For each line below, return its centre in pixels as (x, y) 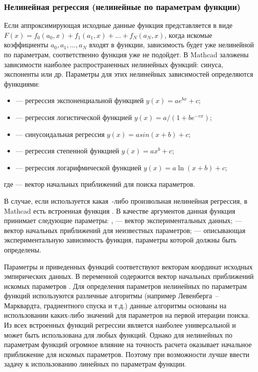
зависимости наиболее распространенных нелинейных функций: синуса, (114, 64)
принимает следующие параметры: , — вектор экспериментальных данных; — (123, 220)
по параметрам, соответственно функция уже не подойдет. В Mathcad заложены (127, 54)
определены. (23, 249)
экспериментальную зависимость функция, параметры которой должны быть (120, 240)
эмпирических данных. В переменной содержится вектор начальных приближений (129, 276)
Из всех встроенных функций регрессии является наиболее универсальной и (120, 325)
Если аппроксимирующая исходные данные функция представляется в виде (118, 25)
